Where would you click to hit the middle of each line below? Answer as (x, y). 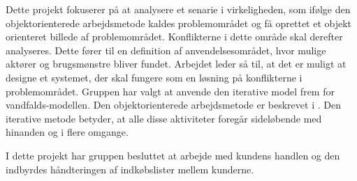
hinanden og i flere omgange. (67, 132)
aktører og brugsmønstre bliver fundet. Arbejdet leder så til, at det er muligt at (176, 64)
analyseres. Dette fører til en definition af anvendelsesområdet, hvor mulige (166, 50)
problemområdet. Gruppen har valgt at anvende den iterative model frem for (170, 91)
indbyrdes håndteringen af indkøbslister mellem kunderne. (130, 169)
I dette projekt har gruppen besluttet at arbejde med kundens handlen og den (173, 155)
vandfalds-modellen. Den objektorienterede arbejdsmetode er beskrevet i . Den (173, 105)
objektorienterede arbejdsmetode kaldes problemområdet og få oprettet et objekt (179, 23)
